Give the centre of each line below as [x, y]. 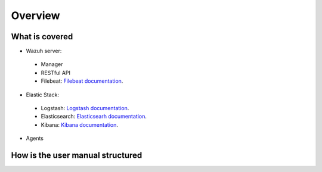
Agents [35, 138]
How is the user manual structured [77, 155]
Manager [52, 64]
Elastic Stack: [43, 95]
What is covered [42, 37]
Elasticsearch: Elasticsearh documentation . [94, 117]
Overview [35, 15]
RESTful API [56, 73]
